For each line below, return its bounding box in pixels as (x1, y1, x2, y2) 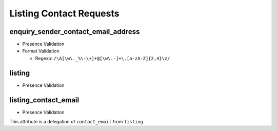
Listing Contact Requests (9, 8, 120, 19)
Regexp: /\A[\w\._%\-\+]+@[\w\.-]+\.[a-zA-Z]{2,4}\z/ (35, 55, 170, 61)
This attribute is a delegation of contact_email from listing (9, 119, 143, 125)
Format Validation (22, 48, 60, 54)
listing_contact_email (9, 96, 80, 104)
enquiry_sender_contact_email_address (9, 27, 140, 36)
